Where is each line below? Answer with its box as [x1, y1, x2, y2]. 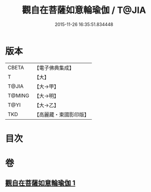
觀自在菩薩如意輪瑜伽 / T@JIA [21, 4, 146, 16]
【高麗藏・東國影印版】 [34, 111, 89, 118]
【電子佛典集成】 [34, 64, 74, 71]
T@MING [7, 92, 29, 99]
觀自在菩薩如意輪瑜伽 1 [5, 179, 76, 188]
